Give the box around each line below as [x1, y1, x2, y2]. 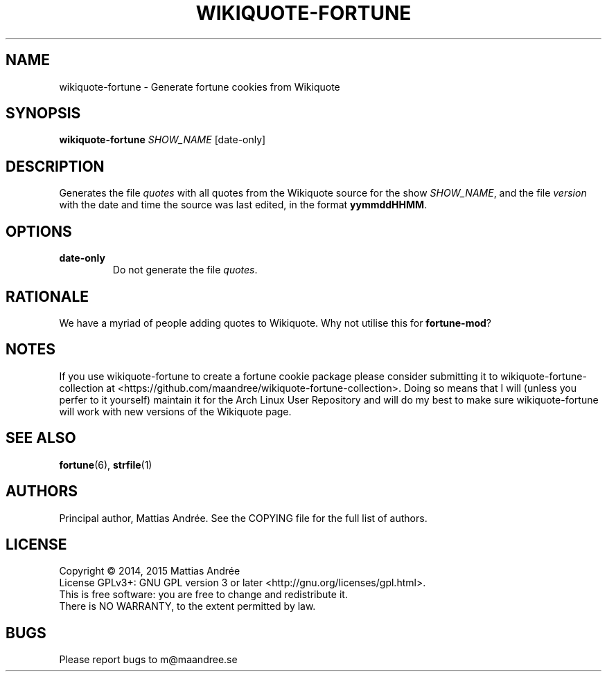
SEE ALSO [6, 429, 76, 447]
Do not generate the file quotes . [112, 264, 258, 276]
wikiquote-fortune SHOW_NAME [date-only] [59, 134, 266, 146]
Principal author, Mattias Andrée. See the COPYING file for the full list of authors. [59, 512, 428, 524]
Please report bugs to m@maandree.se [59, 653, 238, 666]
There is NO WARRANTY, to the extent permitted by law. [59, 600, 316, 613]
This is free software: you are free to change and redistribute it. [59, 588, 348, 601]
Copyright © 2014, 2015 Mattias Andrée [59, 565, 240, 577]
